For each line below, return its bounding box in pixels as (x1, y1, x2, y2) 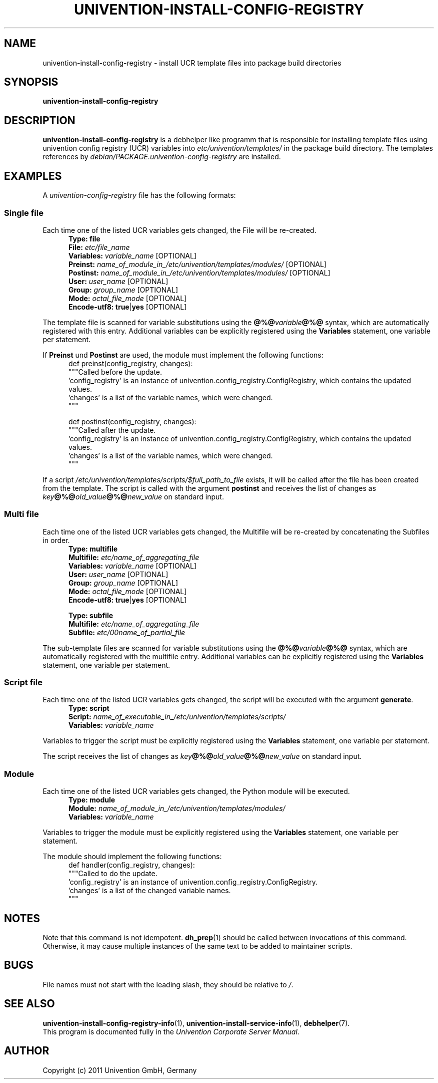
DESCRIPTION (4, 114, 75, 127)
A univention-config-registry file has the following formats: (42, 191, 236, 200)
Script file (4, 677, 42, 687)
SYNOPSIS (4, 76, 58, 89)
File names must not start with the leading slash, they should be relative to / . (42, 980, 293, 989)
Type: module (68, 795, 115, 804)
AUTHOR (4, 1044, 49, 1057)
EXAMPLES (4, 169, 62, 182)
